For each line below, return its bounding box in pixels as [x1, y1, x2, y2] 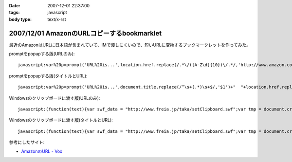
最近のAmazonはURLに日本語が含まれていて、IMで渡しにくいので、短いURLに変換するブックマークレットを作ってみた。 [9, 42, 251, 48]
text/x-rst [47, 16, 66, 22]
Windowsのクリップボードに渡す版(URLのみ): [9, 95, 100, 101]
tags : [9, 10, 20, 16]
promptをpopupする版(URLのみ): [9, 51, 75, 57]
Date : [9, 3, 20, 8]
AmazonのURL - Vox [21, 148, 63, 154]
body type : [9, 16, 32, 22]
